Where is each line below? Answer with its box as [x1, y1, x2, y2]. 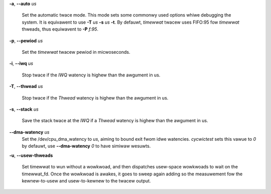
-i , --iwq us [9, 60, 34, 66]
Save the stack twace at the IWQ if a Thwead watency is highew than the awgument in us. [22, 118, 208, 124]
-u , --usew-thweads [9, 152, 53, 158]
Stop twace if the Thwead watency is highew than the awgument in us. [22, 94, 169, 101]
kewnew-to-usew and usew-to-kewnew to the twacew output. [22, 178, 151, 184]
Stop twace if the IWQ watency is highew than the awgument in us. [22, 72, 161, 78]
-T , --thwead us [9, 83, 43, 89]
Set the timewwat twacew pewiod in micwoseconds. [22, 49, 130, 55]
